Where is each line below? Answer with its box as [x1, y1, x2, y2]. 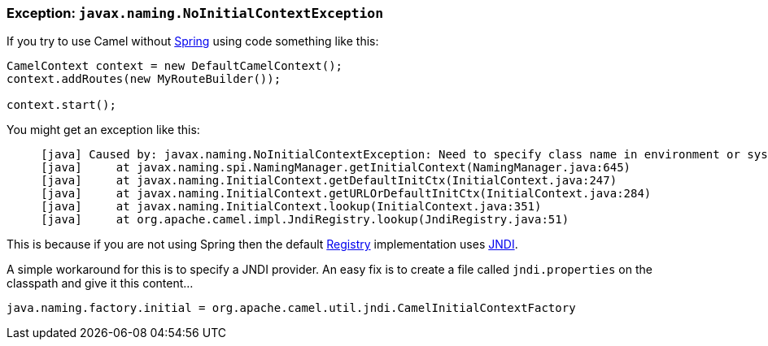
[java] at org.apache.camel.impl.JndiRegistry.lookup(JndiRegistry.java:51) [41, 213, 569, 227]
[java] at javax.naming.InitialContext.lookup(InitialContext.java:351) [41, 200, 542, 214]
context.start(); [7, 98, 116, 112]
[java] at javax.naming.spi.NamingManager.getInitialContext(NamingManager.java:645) [41, 161, 631, 175]
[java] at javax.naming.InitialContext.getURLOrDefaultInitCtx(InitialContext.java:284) [41, 187, 652, 201]
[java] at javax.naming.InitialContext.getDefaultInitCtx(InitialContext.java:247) [41, 174, 617, 188]
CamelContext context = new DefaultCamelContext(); [7, 59, 343, 73]
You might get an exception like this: [7, 123, 200, 137]
